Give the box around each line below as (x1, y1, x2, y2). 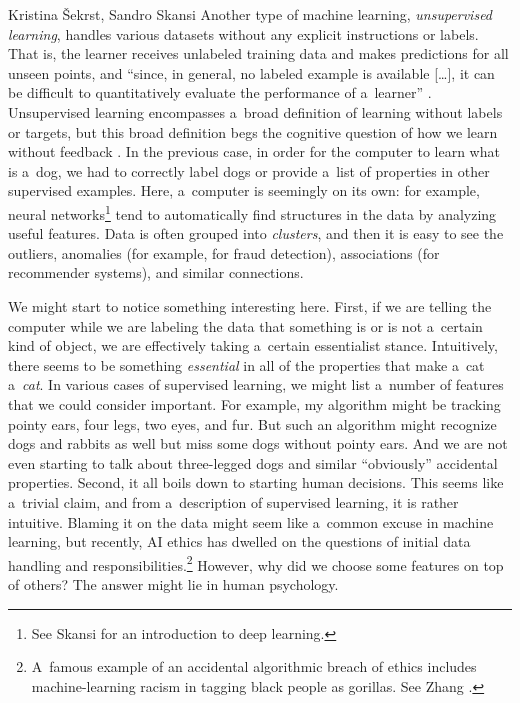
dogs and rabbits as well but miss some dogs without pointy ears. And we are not (8, 433, 508, 454)
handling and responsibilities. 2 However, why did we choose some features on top (8, 551, 504, 575)
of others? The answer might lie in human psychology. (8, 573, 339, 594)
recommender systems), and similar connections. (8, 262, 304, 283)
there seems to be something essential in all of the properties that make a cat (8, 354, 485, 375)
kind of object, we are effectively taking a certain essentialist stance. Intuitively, (8, 335, 498, 356)
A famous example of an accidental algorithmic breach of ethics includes (31, 656, 477, 677)
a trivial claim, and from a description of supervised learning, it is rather (8, 491, 459, 512)
